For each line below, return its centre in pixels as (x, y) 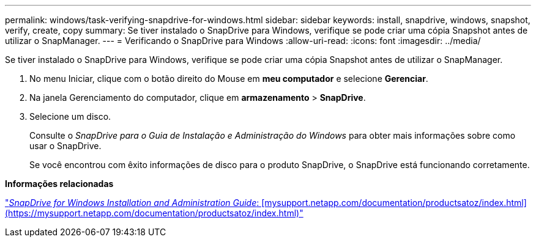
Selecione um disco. (70, 116)
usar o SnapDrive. (65, 146)
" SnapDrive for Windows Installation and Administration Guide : (132, 203)
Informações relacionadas (59, 184)
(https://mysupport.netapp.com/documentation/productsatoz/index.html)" (154, 213)
